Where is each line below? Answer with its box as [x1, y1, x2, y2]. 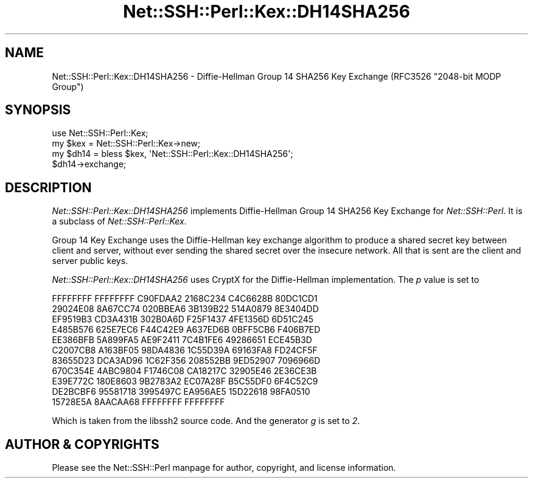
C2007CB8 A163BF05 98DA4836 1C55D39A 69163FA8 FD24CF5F [52, 345, 318, 356]
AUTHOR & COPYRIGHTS [5, 436, 159, 452]
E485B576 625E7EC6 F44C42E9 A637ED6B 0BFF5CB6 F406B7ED [52, 324, 321, 335]
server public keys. [52, 255, 128, 266]
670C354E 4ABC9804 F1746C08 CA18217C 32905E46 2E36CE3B [52, 366, 317, 377]
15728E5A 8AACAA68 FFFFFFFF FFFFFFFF [52, 397, 225, 408]
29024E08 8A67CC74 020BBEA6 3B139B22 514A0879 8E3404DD [52, 304, 319, 314]
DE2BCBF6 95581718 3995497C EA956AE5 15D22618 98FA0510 [52, 386, 310, 397]
